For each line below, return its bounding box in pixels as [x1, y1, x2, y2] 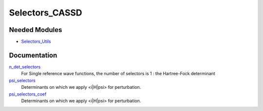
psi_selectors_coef [9, 91, 47, 97]
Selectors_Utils [21, 39, 51, 45]
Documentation [9, 51, 57, 59]
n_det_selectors [9, 63, 41, 70]
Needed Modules [9, 26, 62, 34]
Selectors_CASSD [9, 7, 82, 18]
